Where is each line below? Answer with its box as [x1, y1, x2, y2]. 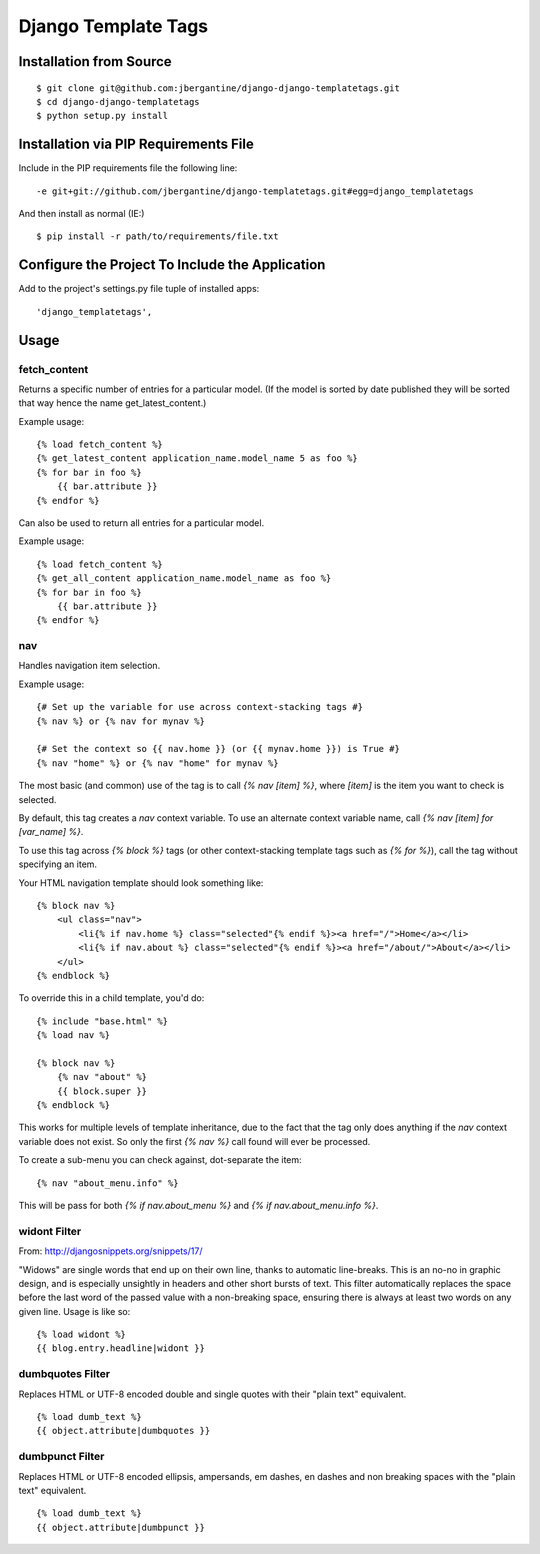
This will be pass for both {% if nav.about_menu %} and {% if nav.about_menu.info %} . [18, 1199, 379, 1211]
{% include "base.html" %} [36, 1015, 169, 1027]
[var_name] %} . [18, 826, 84, 838]
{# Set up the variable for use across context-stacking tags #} [36, 701, 364, 713]
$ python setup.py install [36, 110, 169, 122]
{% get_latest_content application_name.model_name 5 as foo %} [36, 453, 359, 464]
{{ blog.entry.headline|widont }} [36, 1343, 205, 1354]
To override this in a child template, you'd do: [18, 992, 205, 1004]
